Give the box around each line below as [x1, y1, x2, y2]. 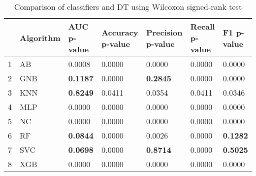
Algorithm [20, 32, 61, 43]
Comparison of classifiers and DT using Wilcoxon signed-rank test [14, 1, 242, 12]
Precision [146, 26, 183, 38]
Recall [190, 21, 215, 32]
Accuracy [101, 26, 138, 38]
